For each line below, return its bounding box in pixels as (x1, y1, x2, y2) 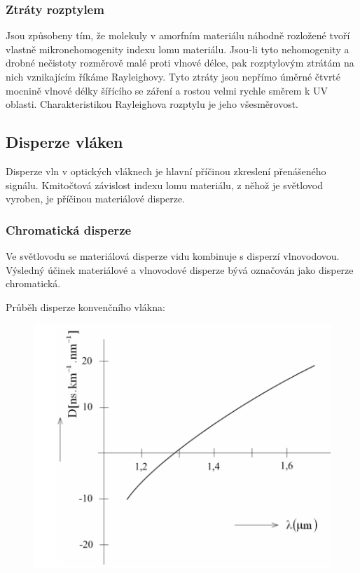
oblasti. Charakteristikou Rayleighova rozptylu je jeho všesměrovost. (6, 97, 299, 111)
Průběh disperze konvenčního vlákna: (6, 299, 165, 314)
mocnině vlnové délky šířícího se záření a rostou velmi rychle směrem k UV (6, 83, 328, 97)
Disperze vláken (6, 131, 123, 153)
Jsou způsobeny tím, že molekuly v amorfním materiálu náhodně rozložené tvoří (6, 28, 350, 43)
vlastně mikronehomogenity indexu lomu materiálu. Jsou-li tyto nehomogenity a (6, 41, 349, 56)
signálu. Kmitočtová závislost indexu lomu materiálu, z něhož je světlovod (6, 177, 323, 192)
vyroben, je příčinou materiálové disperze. (6, 191, 186, 206)
